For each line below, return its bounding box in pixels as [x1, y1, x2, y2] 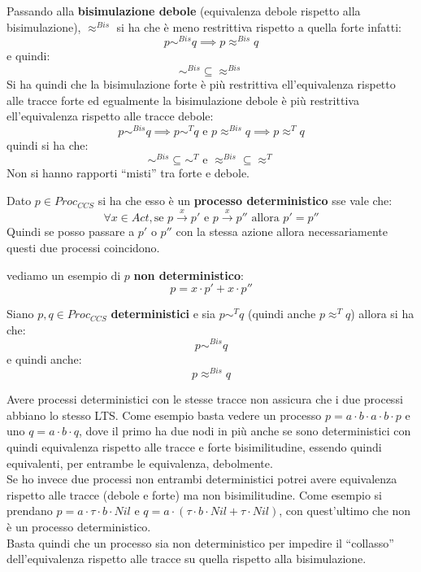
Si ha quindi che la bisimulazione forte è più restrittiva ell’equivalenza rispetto [7, 75, 396, 92]
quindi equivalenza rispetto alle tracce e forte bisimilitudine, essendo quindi [7, 438, 382, 455]
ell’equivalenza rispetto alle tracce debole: [7, 107, 214, 124]
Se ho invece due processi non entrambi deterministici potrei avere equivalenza [7, 470, 397, 487]
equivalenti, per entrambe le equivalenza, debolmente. [7, 454, 273, 471]
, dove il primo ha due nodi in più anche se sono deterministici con [78, 422, 411, 439]
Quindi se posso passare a [7, 223, 135, 240]
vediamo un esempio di [7, 266, 121, 283]
